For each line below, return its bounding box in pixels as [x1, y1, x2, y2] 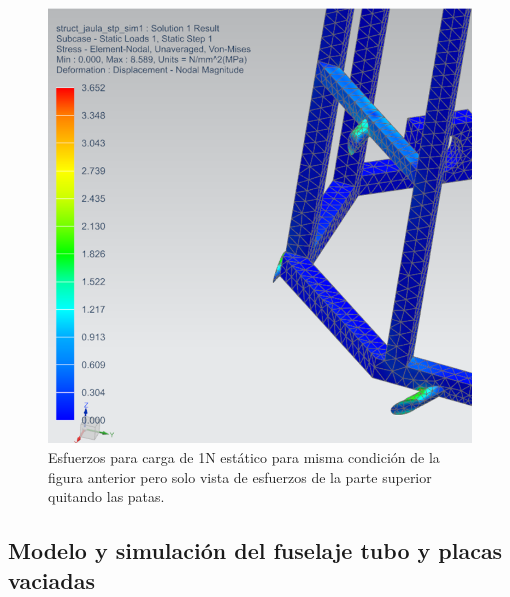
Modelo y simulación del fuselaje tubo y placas [8, 535, 503, 566]
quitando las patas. [48, 486, 165, 507]
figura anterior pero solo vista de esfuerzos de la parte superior [48, 466, 432, 487]
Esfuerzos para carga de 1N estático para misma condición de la [48, 447, 440, 468]
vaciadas [8, 564, 96, 595]
